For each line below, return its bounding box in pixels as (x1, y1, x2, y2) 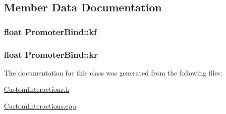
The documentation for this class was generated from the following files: (4, 67, 223, 77)
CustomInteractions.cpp (4, 101, 76, 111)
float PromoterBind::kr (4, 48, 98, 60)
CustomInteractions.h (4, 84, 69, 94)
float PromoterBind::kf (4, 25, 97, 38)
